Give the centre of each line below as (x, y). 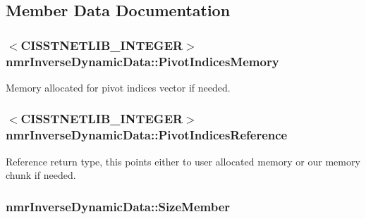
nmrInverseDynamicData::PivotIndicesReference (147, 135)
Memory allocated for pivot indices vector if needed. (118, 87)
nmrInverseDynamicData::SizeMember (118, 206)
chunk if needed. (41, 175)
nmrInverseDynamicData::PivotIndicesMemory (142, 61)
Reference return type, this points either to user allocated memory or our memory (183, 161)
